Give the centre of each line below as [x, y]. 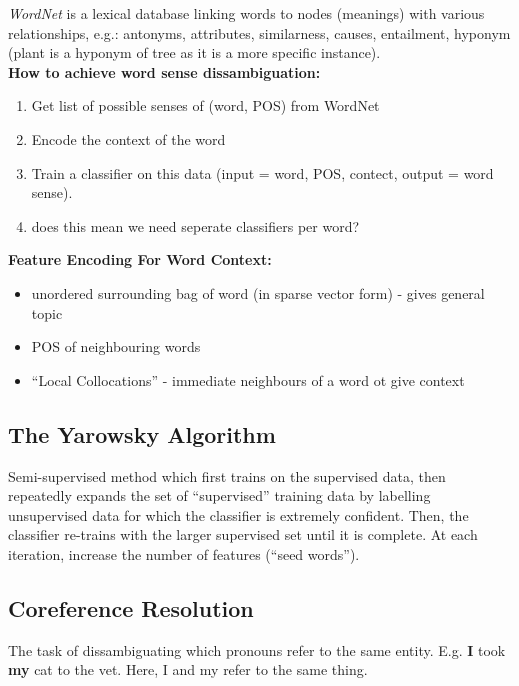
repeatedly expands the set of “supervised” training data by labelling [219, 495]
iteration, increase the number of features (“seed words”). [184, 553]
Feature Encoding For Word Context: [140, 259]
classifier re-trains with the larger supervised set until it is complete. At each [243, 534]
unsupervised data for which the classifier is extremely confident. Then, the [238, 514]
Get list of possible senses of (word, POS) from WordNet [205, 105]
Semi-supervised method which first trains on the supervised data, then [227, 475]
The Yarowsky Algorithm [142, 433]
